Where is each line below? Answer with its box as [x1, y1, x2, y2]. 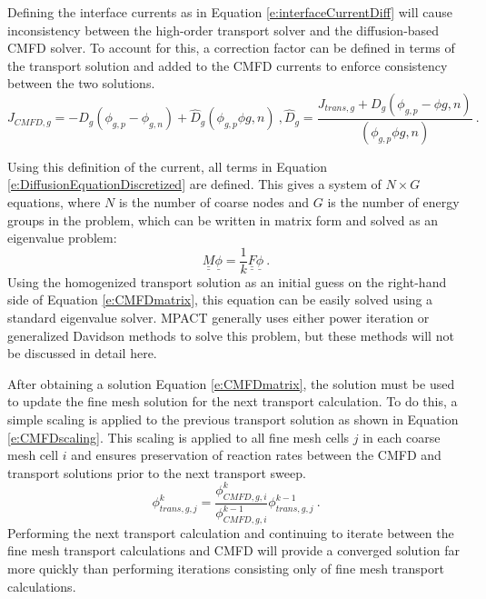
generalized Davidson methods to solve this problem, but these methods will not [7, 325, 454, 344]
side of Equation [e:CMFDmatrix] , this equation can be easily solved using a [7, 290, 433, 309]
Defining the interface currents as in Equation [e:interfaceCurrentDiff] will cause [7, 3, 452, 21]
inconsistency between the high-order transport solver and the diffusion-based [7, 20, 440, 39]
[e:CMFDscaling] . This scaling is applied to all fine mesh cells [7, 427, 350, 446]
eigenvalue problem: [7, 228, 117, 247]
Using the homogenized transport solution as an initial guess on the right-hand [7, 272, 447, 291]
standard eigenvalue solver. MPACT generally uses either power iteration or [7, 308, 430, 327]
